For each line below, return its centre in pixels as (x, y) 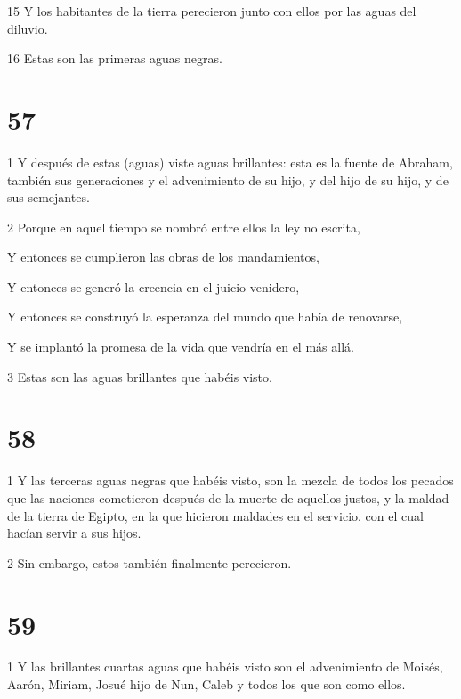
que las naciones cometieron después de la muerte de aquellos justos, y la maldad (228, 497)
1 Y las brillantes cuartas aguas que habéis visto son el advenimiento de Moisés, (225, 666)
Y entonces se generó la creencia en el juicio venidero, (154, 286)
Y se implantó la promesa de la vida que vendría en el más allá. (181, 347)
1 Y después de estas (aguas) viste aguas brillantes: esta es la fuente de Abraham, (230, 162)
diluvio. (28, 28)
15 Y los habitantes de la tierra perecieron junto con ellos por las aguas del (212, 11)
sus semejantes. (49, 197)
